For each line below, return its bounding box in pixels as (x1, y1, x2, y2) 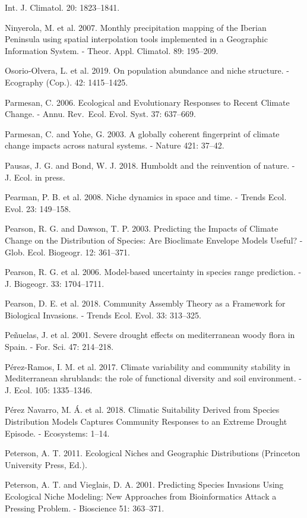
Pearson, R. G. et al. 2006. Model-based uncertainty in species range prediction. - (5, 266, 302, 278)
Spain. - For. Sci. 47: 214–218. (5, 340, 114, 353)
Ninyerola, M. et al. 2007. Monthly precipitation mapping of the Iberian (5, 21, 267, 33)
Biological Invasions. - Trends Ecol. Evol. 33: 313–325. (5, 308, 202, 321)
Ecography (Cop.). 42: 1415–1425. (5, 75, 128, 88)
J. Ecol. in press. (5, 170, 65, 183)
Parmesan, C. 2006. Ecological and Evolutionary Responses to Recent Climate (5, 96, 290, 108)
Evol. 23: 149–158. (5, 202, 71, 214)
